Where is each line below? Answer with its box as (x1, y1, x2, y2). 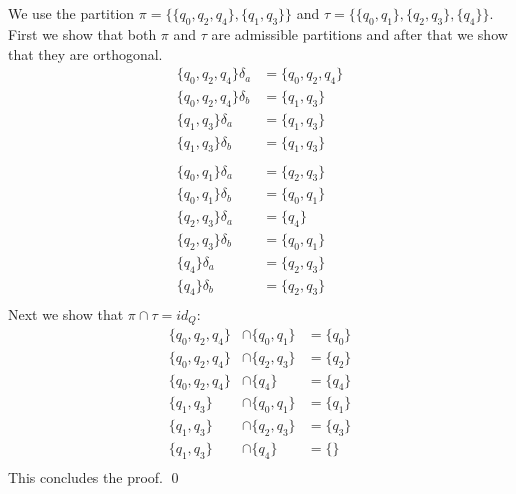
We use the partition (8, 3, 135, 24)
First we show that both (8, 23, 157, 44)
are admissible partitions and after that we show (211, 23, 508, 44)
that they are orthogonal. (8, 43, 163, 64)
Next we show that (8, 303, 124, 324)
